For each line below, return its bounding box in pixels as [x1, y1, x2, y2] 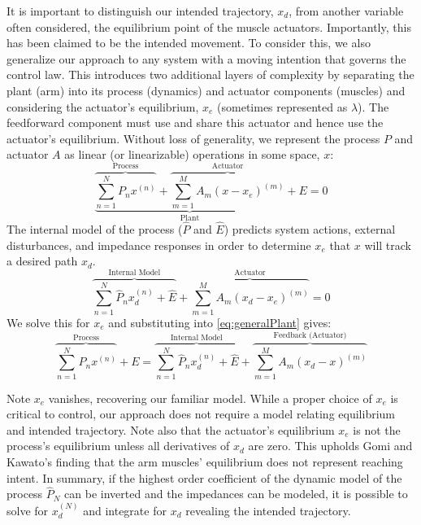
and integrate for [83, 501, 167, 518]
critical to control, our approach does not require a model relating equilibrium [7, 405, 395, 422]
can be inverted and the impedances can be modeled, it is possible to [64, 485, 408, 502]
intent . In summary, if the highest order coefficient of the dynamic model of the [7, 469, 402, 486]
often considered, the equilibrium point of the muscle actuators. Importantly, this [7, 18, 411, 35]
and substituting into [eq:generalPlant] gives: [108, 313, 332, 330]
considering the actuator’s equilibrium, [7, 98, 199, 115]
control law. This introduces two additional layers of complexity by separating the [7, 66, 414, 83]
